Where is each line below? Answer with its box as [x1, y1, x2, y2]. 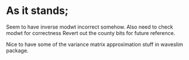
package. [6, 47, 29, 54]
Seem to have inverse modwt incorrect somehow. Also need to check [6, 23, 174, 30]
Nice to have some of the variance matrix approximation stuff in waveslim [6, 41, 183, 48]
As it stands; [6, 4, 69, 17]
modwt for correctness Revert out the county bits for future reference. [6, 29, 176, 36]
